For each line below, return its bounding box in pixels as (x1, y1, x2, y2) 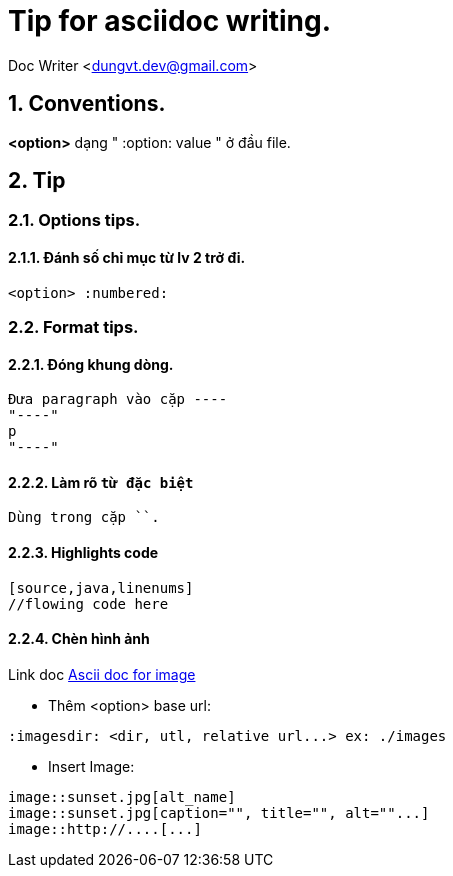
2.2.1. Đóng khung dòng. (8, 355, 174, 373)
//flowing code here (8, 595, 169, 612)
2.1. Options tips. (8, 210, 141, 231)
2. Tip (8, 168, 66, 194)
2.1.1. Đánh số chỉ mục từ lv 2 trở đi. (8, 249, 246, 267)
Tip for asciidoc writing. (8, 4, 332, 38)
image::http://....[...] (8, 820, 202, 837)
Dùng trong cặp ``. (8, 509, 160, 526)
